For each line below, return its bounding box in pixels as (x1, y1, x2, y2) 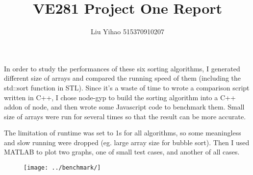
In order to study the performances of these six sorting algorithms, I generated (4, 63, 240, 73)
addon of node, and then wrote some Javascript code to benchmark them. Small (4, 102, 245, 112)
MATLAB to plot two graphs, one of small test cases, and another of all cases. (4, 147, 240, 157)
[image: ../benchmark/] (24, 164, 101, 172)
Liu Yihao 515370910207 (91, 26, 164, 37)
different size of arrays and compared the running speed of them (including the (4, 73, 241, 83)
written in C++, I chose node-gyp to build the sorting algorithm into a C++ (4, 92, 236, 102)
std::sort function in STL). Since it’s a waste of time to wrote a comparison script (4, 82, 250, 92)
